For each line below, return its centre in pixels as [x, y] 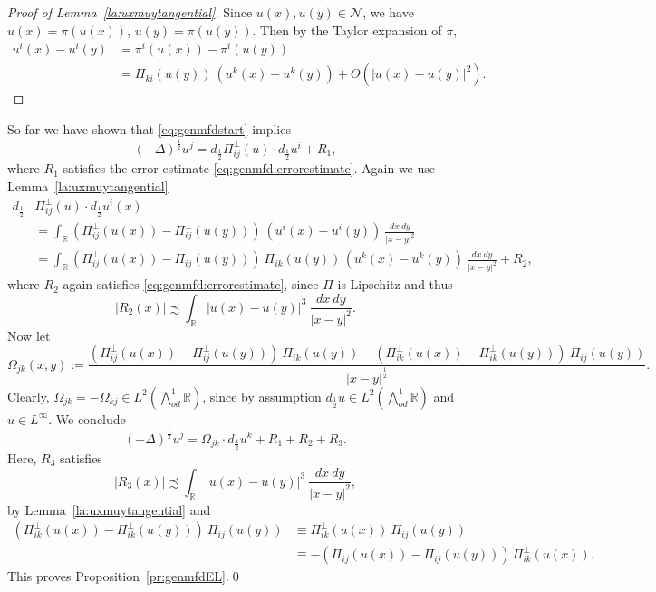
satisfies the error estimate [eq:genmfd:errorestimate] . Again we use [249, 168]
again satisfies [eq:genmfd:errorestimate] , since [191, 284]
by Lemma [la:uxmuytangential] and [109, 509]
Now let [29, 335]
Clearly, [29, 396]
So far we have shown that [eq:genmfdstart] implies [149, 128]
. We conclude [87, 418]
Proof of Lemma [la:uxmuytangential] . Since [130, 12]
